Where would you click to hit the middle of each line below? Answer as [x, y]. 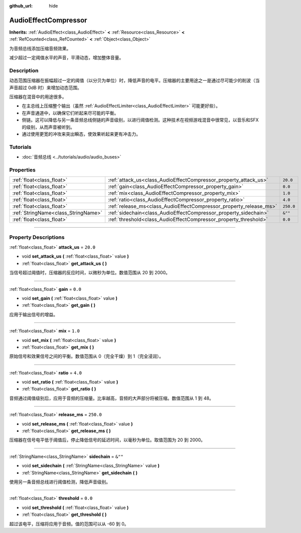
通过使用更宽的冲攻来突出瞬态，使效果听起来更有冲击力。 [81, 134]
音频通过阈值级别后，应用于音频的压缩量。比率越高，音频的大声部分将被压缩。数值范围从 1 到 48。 [112, 398]
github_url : [21, 6]
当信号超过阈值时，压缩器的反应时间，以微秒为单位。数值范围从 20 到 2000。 [90, 273]
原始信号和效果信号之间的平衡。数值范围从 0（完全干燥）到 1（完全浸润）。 [87, 357]
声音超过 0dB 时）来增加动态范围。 [46, 87]
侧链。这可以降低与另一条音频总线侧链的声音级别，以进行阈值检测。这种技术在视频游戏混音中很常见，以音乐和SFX [140, 120]
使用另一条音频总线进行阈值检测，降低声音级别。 [60, 482]
